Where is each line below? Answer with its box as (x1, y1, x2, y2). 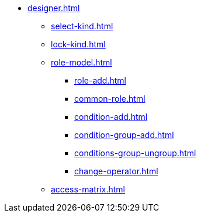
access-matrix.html (51, 184, 125, 194)
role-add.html (74, 75, 126, 85)
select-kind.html (51, 21, 113, 31)
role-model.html (51, 57, 112, 67)
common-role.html (74, 94, 145, 104)
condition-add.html (74, 112, 148, 122)
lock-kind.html (51, 39, 106, 49)
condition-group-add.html (74, 130, 174, 140)
